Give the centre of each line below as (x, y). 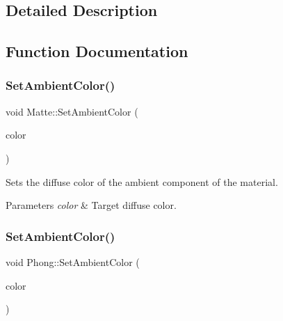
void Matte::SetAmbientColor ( (72, 111)
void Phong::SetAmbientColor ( (73, 261)
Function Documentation (97, 51)
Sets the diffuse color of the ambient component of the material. (142, 181)
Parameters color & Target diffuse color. (91, 205)
